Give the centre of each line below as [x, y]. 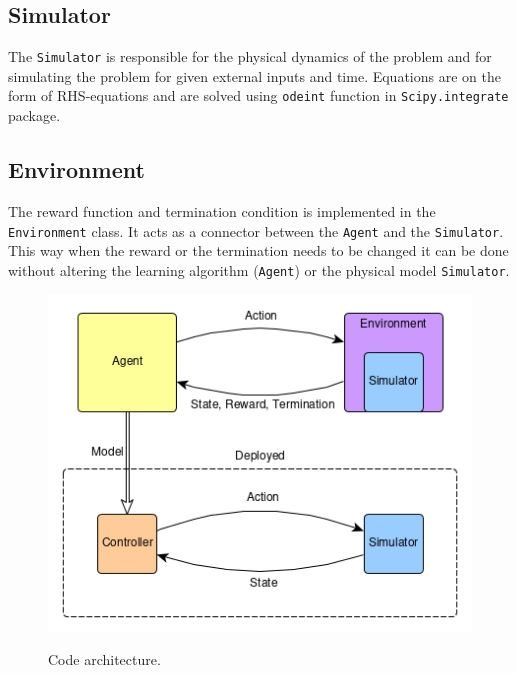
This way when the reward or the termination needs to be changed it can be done [258, 250]
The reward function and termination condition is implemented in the [222, 210]
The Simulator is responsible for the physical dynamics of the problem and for [250, 56]
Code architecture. [104, 659]
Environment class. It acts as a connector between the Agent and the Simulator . [256, 230]
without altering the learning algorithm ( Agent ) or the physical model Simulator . [259, 269]
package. [34, 115]
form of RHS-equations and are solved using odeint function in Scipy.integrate [258, 95]
